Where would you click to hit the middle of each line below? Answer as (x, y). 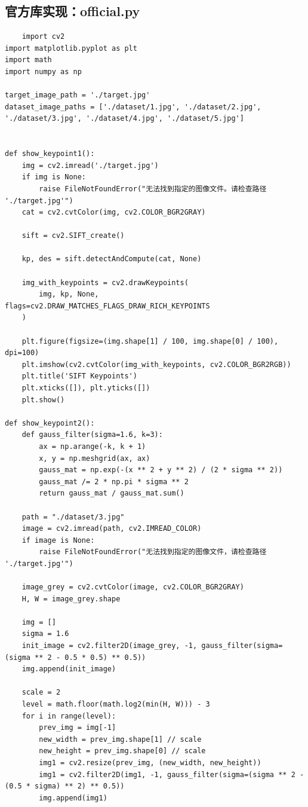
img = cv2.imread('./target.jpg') (90, 165)
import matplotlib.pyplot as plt (71, 48)
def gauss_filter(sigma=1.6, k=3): (92, 435)
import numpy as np (43, 71)
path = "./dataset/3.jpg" (73, 517)
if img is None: (54, 177)
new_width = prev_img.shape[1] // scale (120, 739)
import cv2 (43, 37)
